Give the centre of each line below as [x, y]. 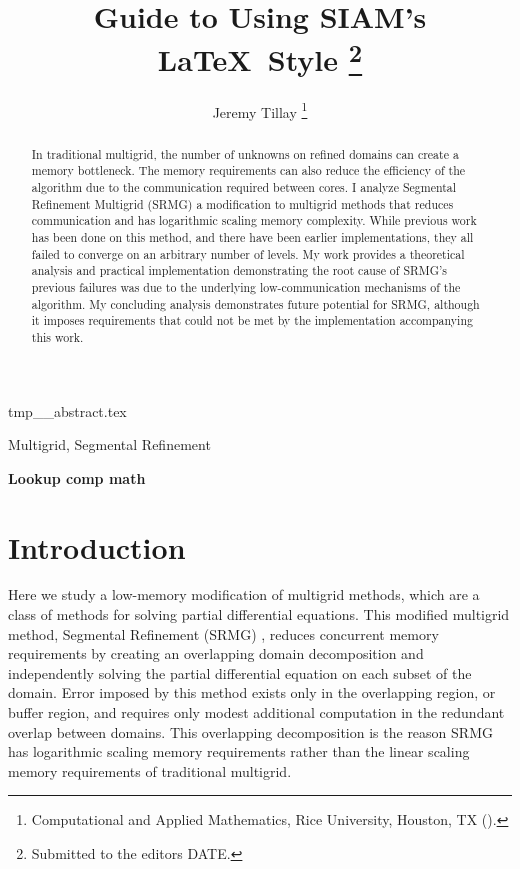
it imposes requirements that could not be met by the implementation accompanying [252, 320]
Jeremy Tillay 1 [260, 110]
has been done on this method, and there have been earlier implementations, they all [252, 236]
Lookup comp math [77, 477]
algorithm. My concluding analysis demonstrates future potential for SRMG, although [255, 303]
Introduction [97, 546]
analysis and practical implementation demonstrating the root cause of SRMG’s [239, 270]
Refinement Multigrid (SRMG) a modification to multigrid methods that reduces [242, 203]
